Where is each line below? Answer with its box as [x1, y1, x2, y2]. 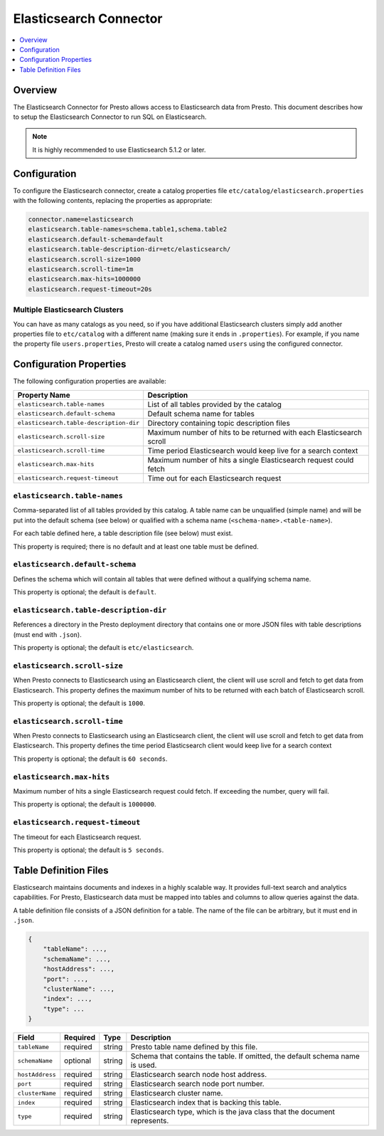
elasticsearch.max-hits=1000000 [28, 275, 142, 283]
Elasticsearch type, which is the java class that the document [130, 1107, 336, 1117]
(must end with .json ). [13, 630, 82, 638]
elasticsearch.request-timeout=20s [28, 285, 152, 293]
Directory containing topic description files [147, 418, 291, 428]
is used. [130, 1061, 157, 1071]
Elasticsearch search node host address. [130, 1070, 267, 1080]
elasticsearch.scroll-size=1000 [28, 255, 142, 263]
